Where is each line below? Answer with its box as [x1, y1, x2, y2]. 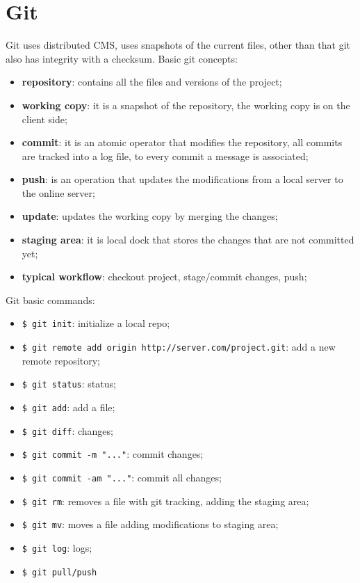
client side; [22, 111, 67, 126]
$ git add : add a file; [22, 400, 115, 414]
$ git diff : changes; [22, 423, 113, 438]
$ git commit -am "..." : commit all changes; [22, 470, 222, 484]
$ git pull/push [22, 567, 97, 577]
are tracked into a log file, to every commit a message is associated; [22, 148, 309, 163]
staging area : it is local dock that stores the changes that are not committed [22, 232, 354, 247]
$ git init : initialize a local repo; [22, 316, 170, 330]
